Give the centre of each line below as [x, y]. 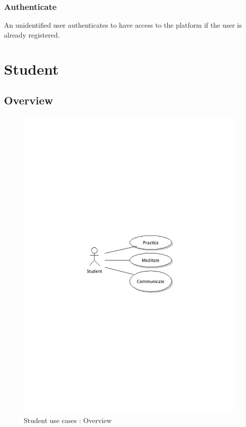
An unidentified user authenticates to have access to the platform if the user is [123, 25]
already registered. [32, 34]
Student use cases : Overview [68, 420]
